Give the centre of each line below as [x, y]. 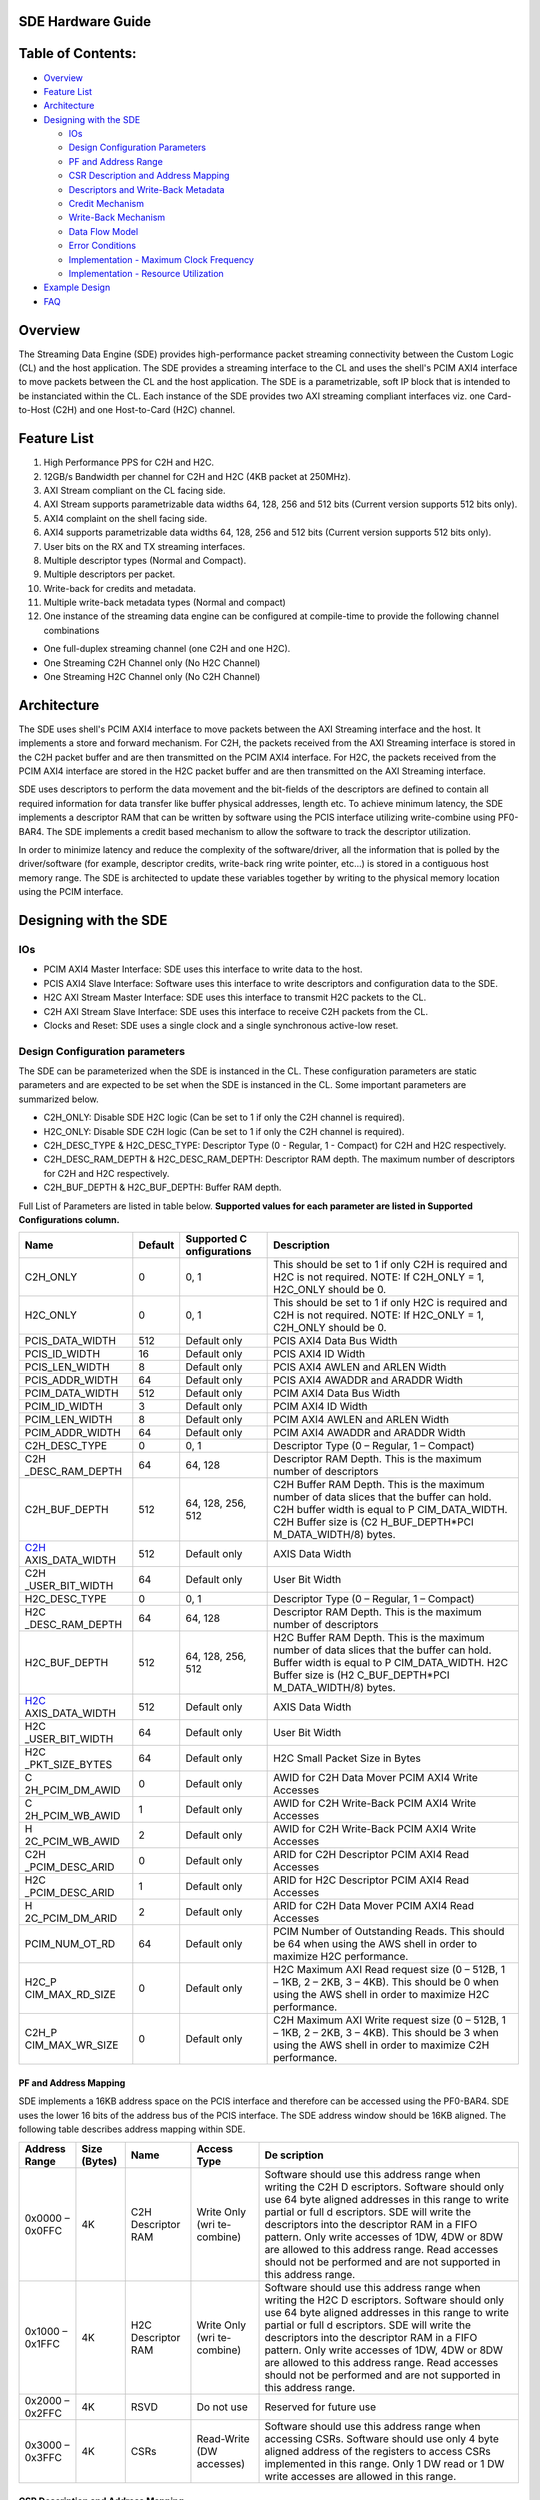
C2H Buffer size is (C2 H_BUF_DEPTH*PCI [373, 1522]
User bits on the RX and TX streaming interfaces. [144, 546]
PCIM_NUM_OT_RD [70, 1944]
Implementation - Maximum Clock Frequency [161, 259]
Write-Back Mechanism [117, 217]
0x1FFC [42, 2343]
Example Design [77, 287]
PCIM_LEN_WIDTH [68, 1420]
